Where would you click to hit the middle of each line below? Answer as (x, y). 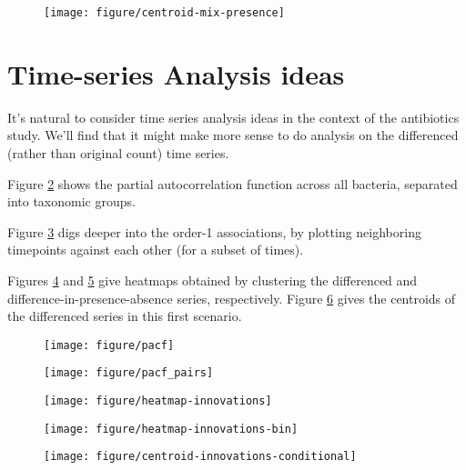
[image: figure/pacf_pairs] (129, 373)
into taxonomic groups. (71, 201)
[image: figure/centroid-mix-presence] (164, 13)
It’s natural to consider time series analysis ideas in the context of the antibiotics (233, 117)
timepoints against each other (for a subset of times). (156, 250)
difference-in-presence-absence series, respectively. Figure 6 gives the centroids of (232, 298)
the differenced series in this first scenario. (125, 316)
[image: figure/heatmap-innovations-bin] (171, 429)
